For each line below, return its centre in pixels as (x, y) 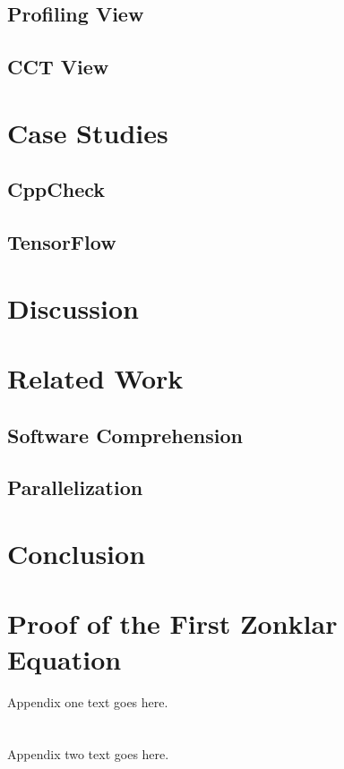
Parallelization (75, 487)
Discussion (73, 308)
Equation (64, 658)
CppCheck (56, 189)
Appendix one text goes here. (88, 701)
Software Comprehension (125, 435)
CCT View (58, 67)
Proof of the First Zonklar (172, 624)
